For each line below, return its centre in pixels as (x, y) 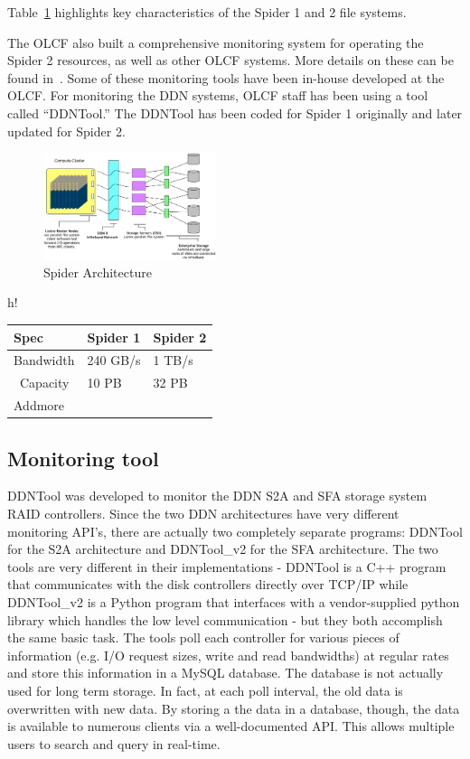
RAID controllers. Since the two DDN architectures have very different (203, 513)
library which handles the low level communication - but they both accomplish (225, 619)
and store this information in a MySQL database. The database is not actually (226, 673)
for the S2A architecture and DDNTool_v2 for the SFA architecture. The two (223, 549)
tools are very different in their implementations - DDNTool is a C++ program (227, 566)
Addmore (39, 405)
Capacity (44, 383)
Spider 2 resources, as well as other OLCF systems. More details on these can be (230, 60)
